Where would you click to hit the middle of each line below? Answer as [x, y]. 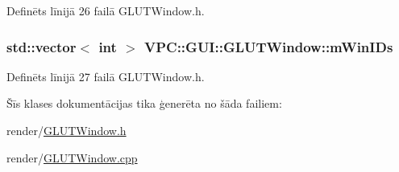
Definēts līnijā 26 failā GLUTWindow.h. [106, 10]
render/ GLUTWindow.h [66, 130]
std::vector [42, 46]
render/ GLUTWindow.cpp [72, 157]
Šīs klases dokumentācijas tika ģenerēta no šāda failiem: [144, 103]
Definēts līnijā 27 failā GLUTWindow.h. [106, 76]
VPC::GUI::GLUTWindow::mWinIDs [268, 46]
